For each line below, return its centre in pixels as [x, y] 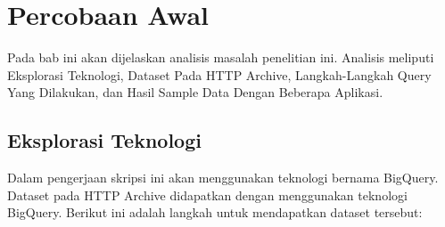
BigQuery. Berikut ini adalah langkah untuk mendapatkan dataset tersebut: [215, 212]
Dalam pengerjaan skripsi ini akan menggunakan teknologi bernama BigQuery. [223, 178]
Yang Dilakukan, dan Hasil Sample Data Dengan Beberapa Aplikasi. [195, 92]
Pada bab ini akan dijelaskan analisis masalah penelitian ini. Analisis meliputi [221, 57]
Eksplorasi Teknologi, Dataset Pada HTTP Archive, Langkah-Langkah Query [219, 74]
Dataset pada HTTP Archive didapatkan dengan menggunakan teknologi [207, 195]
